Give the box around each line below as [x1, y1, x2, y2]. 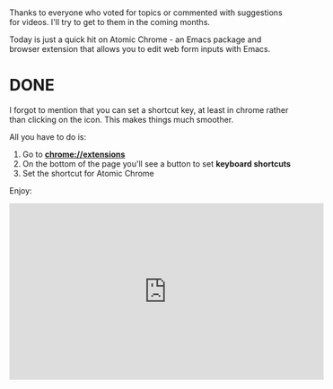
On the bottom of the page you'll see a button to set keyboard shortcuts [22, 159, 292, 169]
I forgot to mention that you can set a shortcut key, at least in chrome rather [9, 105, 289, 116]
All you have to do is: [9, 132, 87, 143]
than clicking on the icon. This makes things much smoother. [9, 115, 234, 125]
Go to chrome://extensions [22, 149, 126, 160]
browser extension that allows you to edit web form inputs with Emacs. [9, 44, 271, 55]
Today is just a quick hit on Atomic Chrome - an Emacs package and [9, 34, 262, 45]
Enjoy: [9, 186, 33, 196]
